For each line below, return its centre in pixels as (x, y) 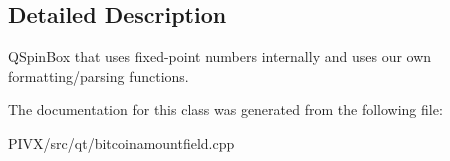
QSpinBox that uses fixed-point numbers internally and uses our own (220, 56)
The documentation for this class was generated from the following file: (225, 109)
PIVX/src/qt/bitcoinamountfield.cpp (121, 142)
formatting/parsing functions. (98, 75)
